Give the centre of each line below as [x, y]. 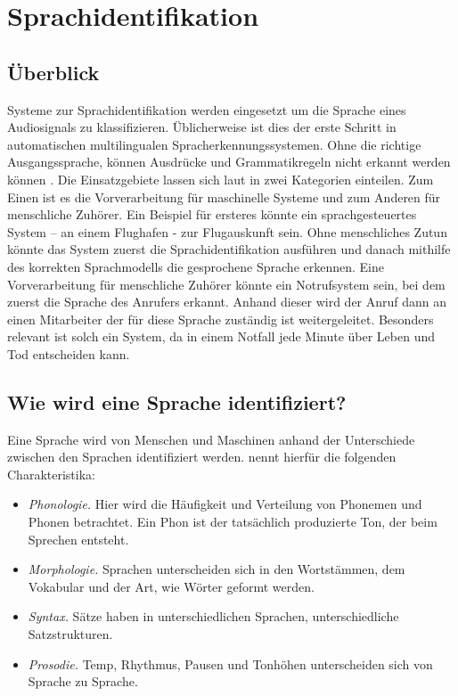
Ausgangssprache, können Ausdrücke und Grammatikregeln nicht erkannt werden [229, 162]
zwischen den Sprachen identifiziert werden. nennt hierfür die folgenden [202, 457]
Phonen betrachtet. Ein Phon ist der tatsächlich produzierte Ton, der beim [233, 522]
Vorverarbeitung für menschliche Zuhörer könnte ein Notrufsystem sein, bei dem [226, 284]
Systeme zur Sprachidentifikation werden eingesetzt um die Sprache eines [207, 109]
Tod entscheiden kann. [69, 353]
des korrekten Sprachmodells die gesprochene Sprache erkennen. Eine [196, 266]
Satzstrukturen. [70, 634]
